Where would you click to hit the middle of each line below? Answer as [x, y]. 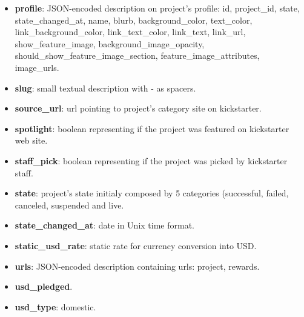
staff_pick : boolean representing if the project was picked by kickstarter [151, 160]
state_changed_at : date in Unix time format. [104, 225]
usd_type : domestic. [55, 306]
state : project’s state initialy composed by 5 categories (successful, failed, [152, 193]
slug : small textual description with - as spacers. [105, 88]
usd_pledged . [44, 286]
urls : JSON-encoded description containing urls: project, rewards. [137, 266]
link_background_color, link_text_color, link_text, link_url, [130, 32]
